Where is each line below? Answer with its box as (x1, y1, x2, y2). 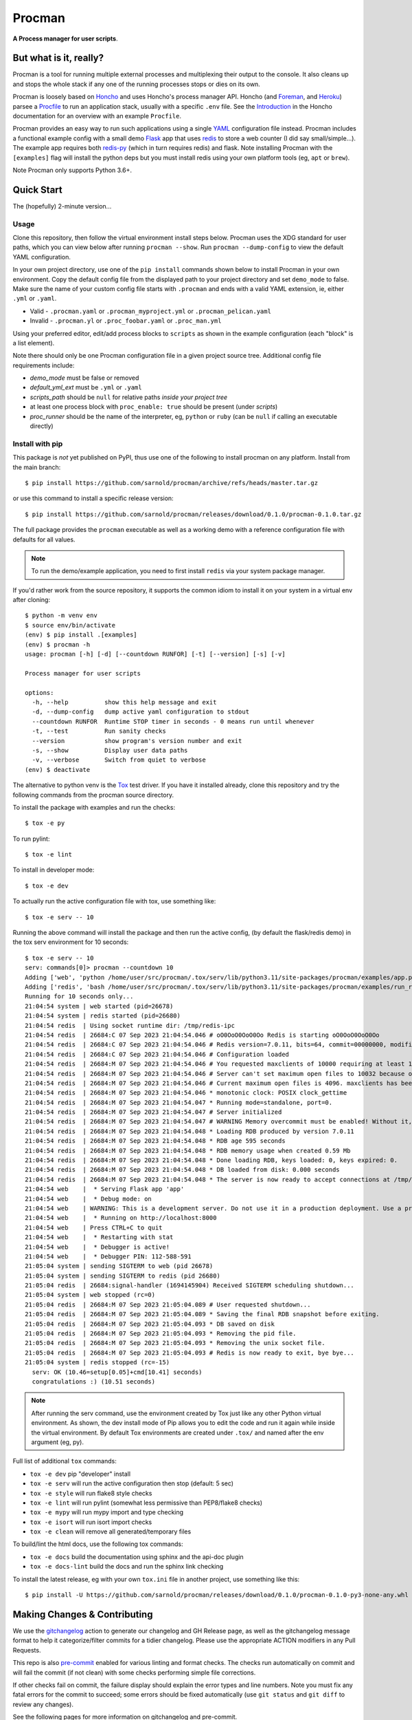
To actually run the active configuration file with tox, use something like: (12, 897, 216, 905)
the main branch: (12, 463, 61, 471)
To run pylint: (12, 835, 50, 843)
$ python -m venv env (25, 612, 98, 619)
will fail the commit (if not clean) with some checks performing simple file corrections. (12, 1668, 256, 1677)
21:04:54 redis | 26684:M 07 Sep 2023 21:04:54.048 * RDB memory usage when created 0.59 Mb (25, 1146, 351, 1154)
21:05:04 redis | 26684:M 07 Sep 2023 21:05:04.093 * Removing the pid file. (25, 1330, 297, 1337)
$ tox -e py (25, 819, 65, 827)
